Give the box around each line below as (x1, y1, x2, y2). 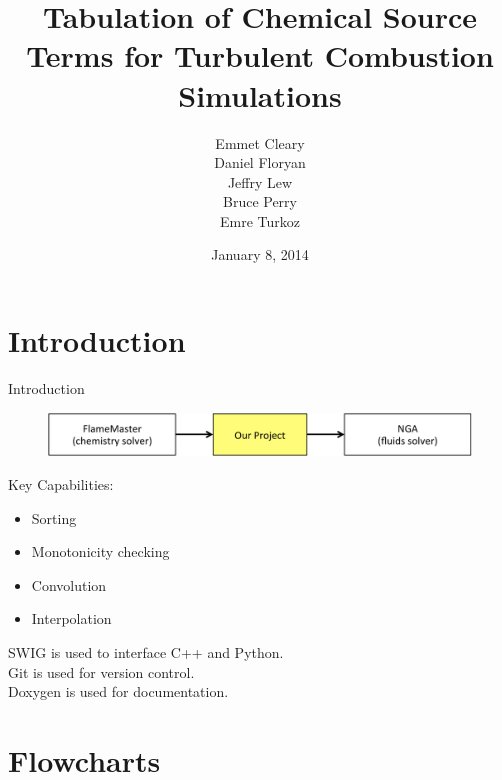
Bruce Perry (222, 191, 297, 212)
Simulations (178, 74, 342, 115)
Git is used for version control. (8, 661, 195, 682)
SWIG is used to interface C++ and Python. (8, 642, 284, 663)
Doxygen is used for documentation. (8, 681, 229, 702)
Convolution (31, 574, 107, 595)
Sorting (31, 507, 77, 528)
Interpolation (31, 608, 112, 629)
